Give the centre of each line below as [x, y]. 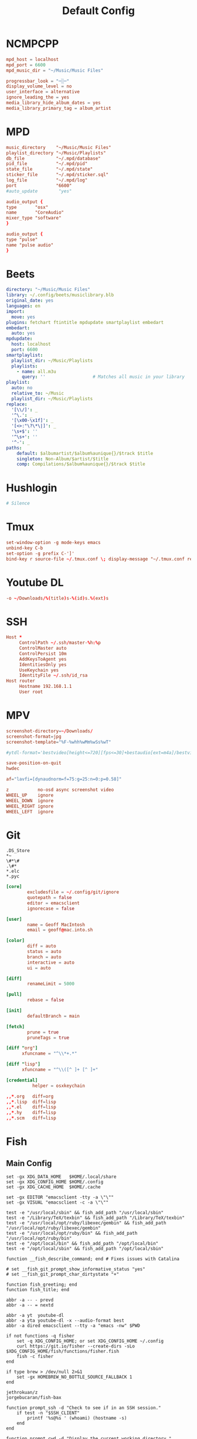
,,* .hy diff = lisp [31, 1113]
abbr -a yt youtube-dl [35, 1316]
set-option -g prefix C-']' [40, 553]
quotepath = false [50, 898]
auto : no [22, 388]
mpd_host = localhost [33, 59]
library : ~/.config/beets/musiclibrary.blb [60, 295]
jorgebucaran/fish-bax [34, 1398]
